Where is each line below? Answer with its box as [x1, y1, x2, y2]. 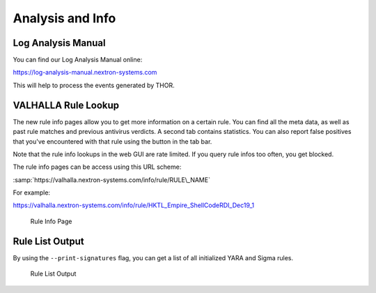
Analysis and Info [13, 10, 116, 26]
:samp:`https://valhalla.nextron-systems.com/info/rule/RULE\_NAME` [13, 175, 210, 184]
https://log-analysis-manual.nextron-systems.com [13, 68, 157, 77]
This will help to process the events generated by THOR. [13, 81, 175, 89]
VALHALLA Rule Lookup [13, 99, 120, 111]
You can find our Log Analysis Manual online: [13, 56, 143, 64]
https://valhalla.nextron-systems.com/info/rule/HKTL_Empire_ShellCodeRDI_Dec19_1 [13, 201, 255, 209]
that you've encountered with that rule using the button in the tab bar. [13, 137, 212, 146]
